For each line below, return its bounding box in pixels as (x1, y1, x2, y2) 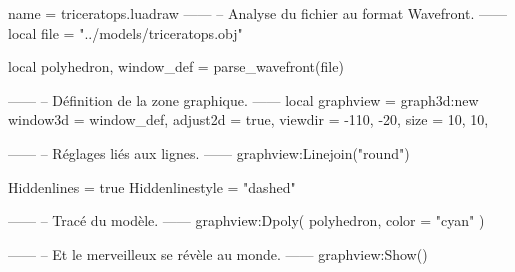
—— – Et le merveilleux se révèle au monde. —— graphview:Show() (8, 243, 428, 264)
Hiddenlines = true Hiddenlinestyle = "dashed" (8, 176, 296, 197)
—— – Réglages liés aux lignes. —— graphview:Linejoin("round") (8, 142, 410, 163)
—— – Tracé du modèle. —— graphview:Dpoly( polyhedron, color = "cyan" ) (8, 210, 485, 231)
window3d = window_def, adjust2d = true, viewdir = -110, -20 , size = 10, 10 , (8, 109, 489, 130)
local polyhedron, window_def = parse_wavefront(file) (8, 56, 344, 77)
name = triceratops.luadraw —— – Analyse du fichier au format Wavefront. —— (8, 3, 507, 23)
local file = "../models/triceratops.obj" (8, 22, 243, 43)
